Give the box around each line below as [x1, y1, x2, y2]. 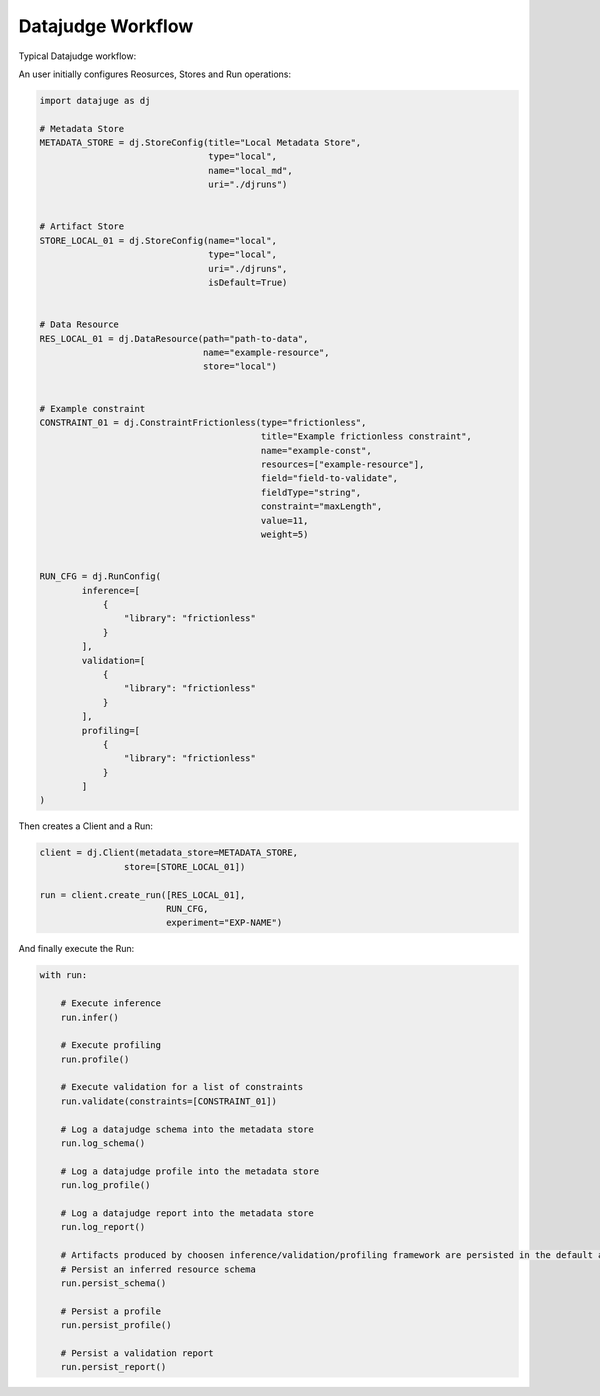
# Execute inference [60, 998, 162, 1009]
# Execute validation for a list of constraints [60, 1081, 304, 1093]
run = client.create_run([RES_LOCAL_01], [39, 889, 246, 900]
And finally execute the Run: [18, 943, 135, 955]
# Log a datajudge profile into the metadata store [60, 1165, 320, 1177]
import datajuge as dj [39, 95, 151, 106]
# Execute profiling [60, 1040, 162, 1051]
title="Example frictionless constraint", [260, 431, 472, 442]
